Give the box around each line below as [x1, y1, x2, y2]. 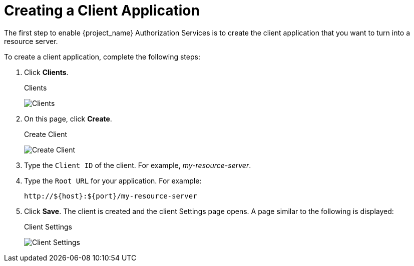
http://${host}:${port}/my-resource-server [24, 191, 197, 200]
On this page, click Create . [24, 114, 112, 123]
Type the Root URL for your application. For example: [24, 176, 202, 185]
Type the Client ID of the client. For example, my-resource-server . [24, 160, 251, 169]
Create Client [24, 129, 67, 138]
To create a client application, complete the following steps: [4, 52, 200, 61]
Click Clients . [24, 67, 69, 76]
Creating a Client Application [4, 2, 200, 19]
